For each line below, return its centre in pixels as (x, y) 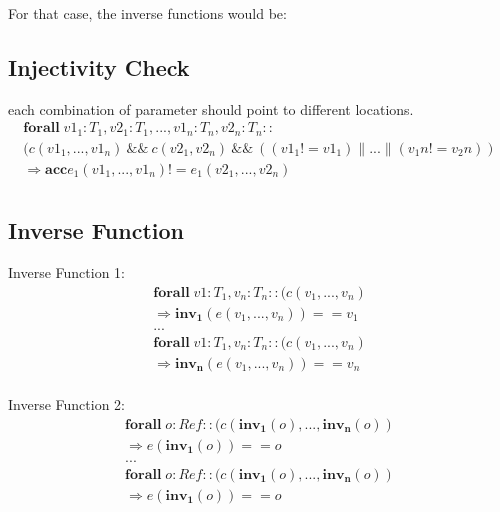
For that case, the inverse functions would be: (147, 13)
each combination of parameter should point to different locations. (211, 108)
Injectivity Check (99, 66)
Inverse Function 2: (66, 403)
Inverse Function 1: (66, 272)
